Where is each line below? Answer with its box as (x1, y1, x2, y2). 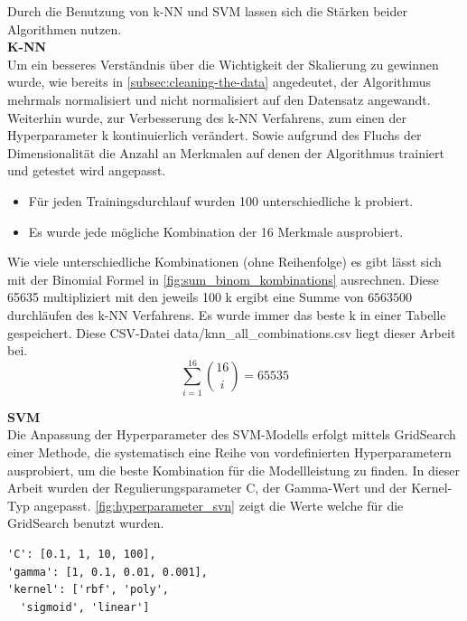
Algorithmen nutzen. (7, 19, 122, 38)
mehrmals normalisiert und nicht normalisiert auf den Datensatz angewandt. (7, 89, 431, 108)
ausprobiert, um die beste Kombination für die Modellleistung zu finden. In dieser (7, 460, 461, 479)
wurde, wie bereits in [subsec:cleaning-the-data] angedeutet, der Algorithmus (7, 72, 432, 91)
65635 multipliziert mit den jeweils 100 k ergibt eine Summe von (7, 287, 364, 306)
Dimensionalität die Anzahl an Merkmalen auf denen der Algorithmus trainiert (7, 143, 444, 162)
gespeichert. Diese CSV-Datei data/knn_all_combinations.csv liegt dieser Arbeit (7, 323, 456, 342)
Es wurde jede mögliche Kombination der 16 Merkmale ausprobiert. (28, 221, 404, 240)
